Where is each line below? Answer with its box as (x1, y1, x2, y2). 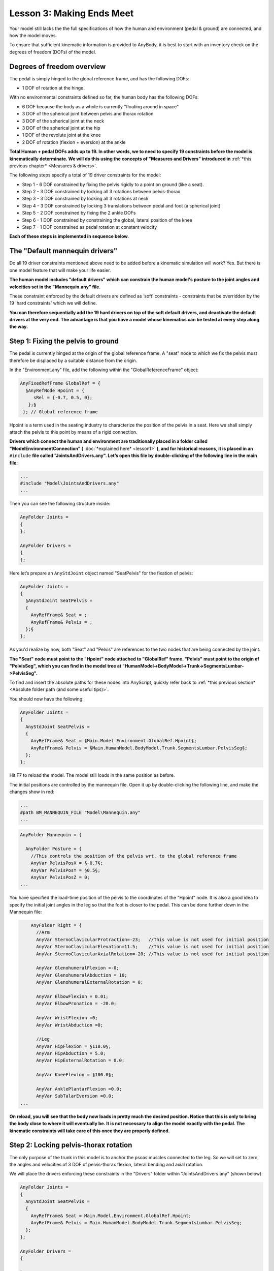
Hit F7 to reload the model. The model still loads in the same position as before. (9, 772, 175, 778)
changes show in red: (9, 789, 55, 795)
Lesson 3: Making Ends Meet (9, 8, 134, 19)
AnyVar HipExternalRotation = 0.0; (36, 1057, 125, 1064)
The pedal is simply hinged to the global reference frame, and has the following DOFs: (9, 75, 190, 81)
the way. (9, 323, 28, 330)
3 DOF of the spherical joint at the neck (22, 117, 105, 124)
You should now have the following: (9, 695, 84, 702)
